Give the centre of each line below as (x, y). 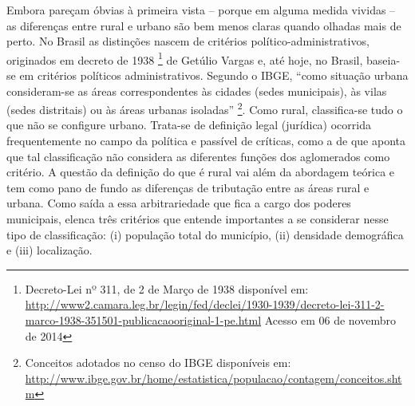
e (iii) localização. (49, 250)
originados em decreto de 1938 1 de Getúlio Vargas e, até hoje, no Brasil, (185, 58)
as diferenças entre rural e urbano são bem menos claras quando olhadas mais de (204, 25)
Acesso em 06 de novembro (330, 320)
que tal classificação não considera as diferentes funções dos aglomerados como (198, 156)
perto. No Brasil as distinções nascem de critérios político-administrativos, (188, 41)
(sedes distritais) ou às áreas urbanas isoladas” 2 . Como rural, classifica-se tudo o (205, 108)
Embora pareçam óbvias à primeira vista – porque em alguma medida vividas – (201, 10)
